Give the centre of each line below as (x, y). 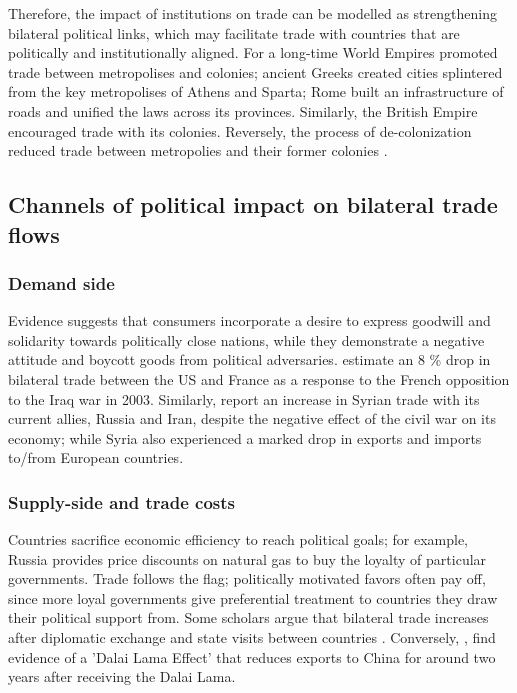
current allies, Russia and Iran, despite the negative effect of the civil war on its (252, 418)
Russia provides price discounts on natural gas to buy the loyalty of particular (247, 558)
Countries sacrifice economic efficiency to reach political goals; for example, (238, 539)
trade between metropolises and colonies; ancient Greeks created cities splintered (255, 71)
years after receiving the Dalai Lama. (122, 676)
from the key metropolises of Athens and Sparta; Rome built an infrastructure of (256, 91)
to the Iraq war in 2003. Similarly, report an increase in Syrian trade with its (244, 398)
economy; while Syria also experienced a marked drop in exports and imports (245, 437)
